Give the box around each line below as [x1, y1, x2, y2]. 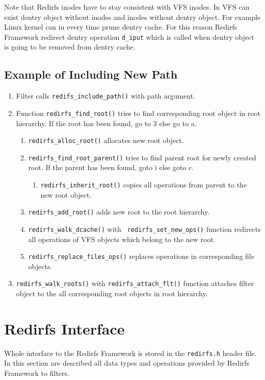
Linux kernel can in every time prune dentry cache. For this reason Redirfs [4, 21, 237, 32]
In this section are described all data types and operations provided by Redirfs [4, 358, 250, 368]
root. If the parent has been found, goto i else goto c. [28, 162, 194, 173]
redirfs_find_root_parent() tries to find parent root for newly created [28, 152, 256, 162]
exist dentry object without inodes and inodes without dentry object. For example [4, 11, 261, 22]
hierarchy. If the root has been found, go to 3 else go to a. [16, 117, 197, 128]
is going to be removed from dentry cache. [4, 41, 136, 52]
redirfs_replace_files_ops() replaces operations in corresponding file [28, 251, 254, 262]
